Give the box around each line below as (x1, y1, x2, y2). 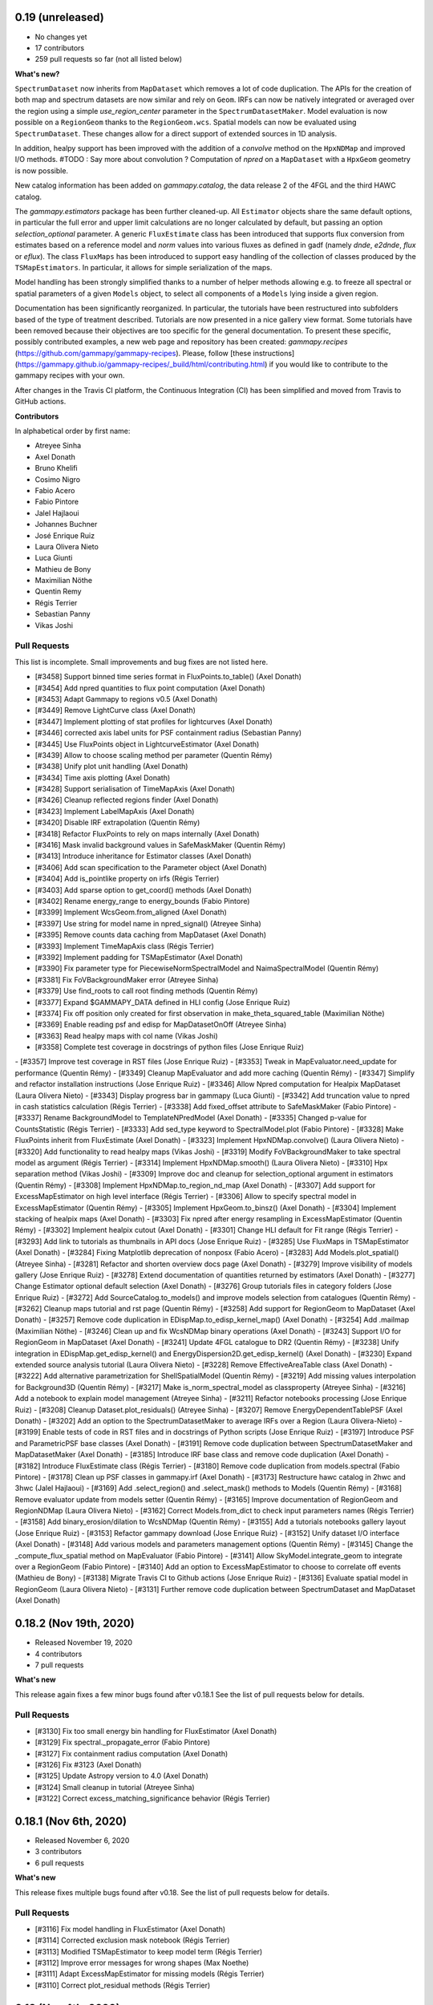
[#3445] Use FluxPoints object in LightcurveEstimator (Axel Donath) (34, 739, 260, 749)
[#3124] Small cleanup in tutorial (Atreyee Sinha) (34, 1782, 196, 1792)
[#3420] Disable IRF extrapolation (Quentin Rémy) (34, 818, 200, 828)
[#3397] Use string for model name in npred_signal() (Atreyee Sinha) (34, 918, 262, 928)
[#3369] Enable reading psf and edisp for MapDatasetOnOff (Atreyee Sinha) (34, 1019, 287, 1030)
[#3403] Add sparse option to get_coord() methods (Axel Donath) (34, 885, 252, 894)
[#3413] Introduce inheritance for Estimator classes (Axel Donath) (34, 851, 252, 861)
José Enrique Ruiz (34, 530, 95, 541)
